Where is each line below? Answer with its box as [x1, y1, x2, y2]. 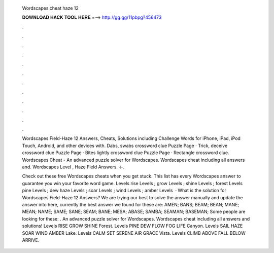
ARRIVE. [22, 237, 40, 243]
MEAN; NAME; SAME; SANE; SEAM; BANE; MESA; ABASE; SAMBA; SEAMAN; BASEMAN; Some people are [22, 208, 246, 215]
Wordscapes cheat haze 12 [22, 5, 79, 11]
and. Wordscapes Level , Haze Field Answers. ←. [22, 164, 125, 170]
